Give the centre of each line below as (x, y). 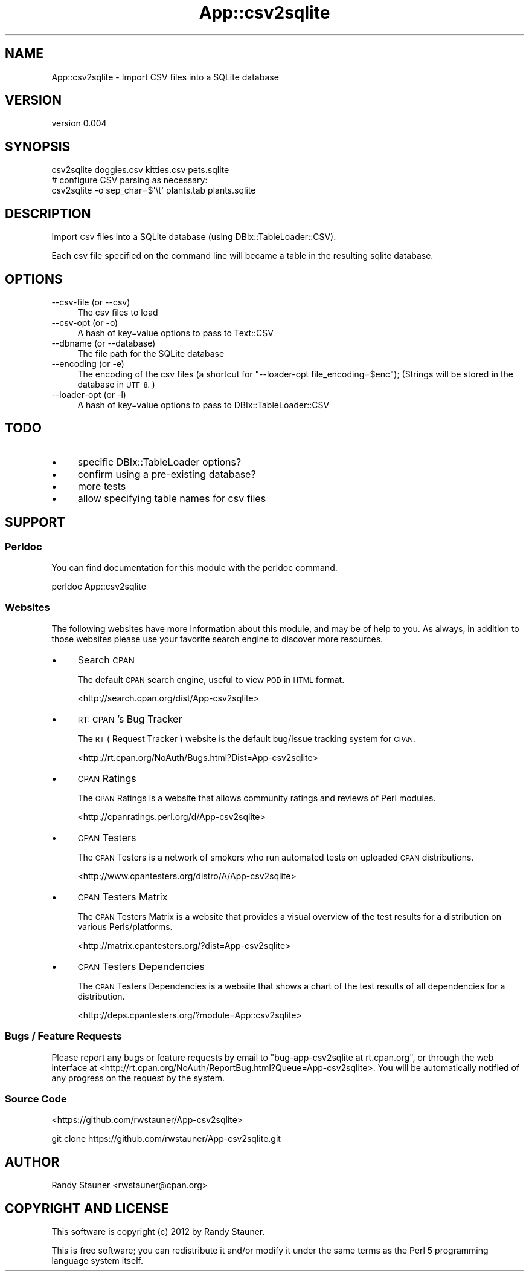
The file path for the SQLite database (151, 353)
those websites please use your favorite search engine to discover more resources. (217, 639)
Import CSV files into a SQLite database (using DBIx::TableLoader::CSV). (194, 237)
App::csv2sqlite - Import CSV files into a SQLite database (165, 77)
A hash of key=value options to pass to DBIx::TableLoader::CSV (204, 405)
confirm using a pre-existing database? (167, 474)
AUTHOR (32, 1162)
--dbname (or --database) (104, 343)
